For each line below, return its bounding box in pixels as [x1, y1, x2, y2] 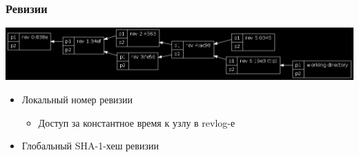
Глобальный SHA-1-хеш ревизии [21, 138, 159, 153]
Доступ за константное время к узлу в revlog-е [38, 115, 235, 129]
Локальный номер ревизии [21, 92, 133, 106]
